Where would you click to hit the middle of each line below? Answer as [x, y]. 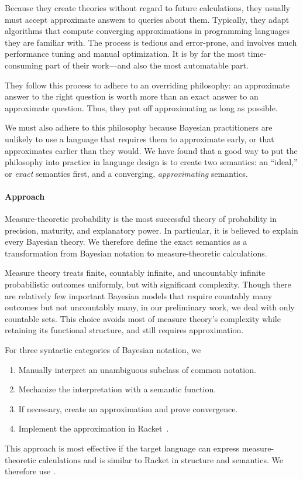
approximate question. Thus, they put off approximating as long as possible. [141, 107]
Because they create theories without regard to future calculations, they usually [147, 8]
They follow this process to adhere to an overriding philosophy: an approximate [147, 85]
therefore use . [30, 471]
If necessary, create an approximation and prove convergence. [128, 408]
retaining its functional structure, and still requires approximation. [124, 330]
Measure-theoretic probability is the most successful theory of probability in [141, 219]
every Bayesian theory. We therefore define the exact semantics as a [126, 242]
